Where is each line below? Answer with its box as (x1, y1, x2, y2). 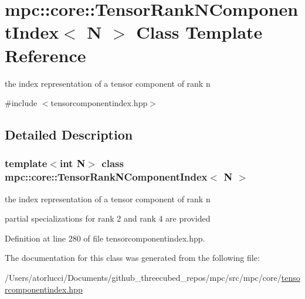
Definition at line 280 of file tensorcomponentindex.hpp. (5, 232, 205, 244)
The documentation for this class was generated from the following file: (5, 252, 260, 264)
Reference (5, 43, 86, 67)
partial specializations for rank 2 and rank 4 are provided (5, 212, 211, 225)
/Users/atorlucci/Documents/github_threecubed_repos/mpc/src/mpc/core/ (5, 271, 282, 283)
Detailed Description (5, 125, 133, 144)
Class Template (136, 20, 263, 44)
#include (5, 97, 38, 109)
